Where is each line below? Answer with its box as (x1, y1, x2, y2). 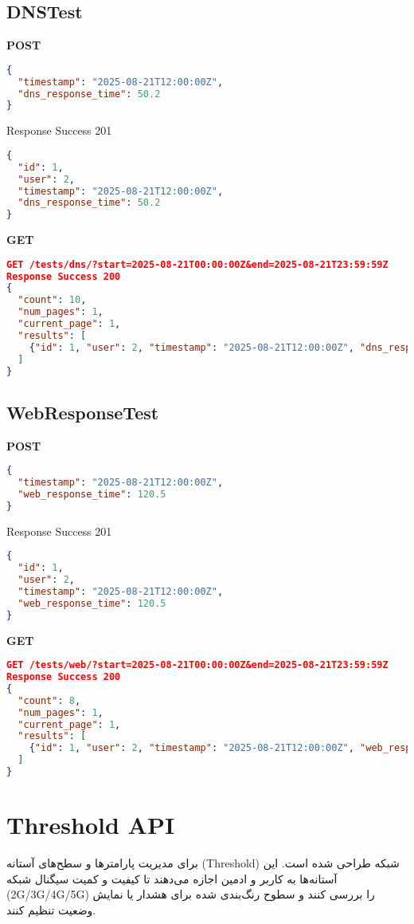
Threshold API (6, 808, 175, 841)
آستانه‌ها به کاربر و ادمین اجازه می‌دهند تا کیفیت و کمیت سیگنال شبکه (6, 870, 338, 887)
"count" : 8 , (18, 694, 81, 706)
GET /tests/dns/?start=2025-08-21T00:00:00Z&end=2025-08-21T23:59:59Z (6, 258, 389, 270)
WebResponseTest (6, 399, 159, 424)
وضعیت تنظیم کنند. (6, 901, 96, 918)
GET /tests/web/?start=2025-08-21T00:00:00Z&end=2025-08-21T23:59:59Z (6, 659, 389, 671)
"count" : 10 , (18, 294, 87, 306)
